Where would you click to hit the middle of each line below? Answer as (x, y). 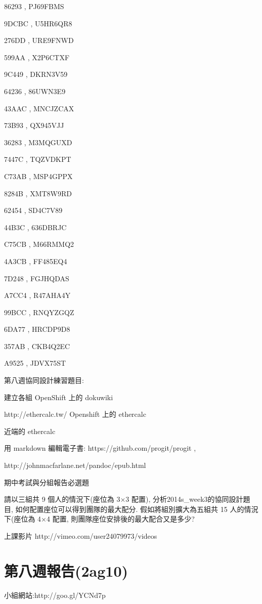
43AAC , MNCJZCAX (39, 108)
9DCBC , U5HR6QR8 (38, 23)
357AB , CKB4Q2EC (37, 346)
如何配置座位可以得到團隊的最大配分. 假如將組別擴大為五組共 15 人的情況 (137, 509)
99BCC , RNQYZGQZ (39, 312)
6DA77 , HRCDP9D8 (37, 329)
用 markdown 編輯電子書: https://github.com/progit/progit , (100, 448)
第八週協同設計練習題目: (44, 380)
